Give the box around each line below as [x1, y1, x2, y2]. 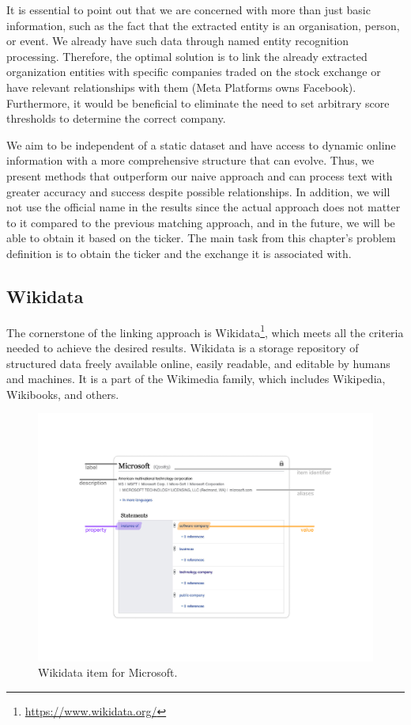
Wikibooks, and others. [6, 385, 119, 402]
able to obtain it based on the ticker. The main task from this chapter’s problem [6, 230, 396, 246]
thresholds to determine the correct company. [6, 110, 226, 127]
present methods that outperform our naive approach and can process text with [6, 167, 393, 184]
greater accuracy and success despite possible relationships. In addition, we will [6, 183, 390, 199]
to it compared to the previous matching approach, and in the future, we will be [6, 214, 395, 230]
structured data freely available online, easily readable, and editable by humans [6, 355, 390, 371]
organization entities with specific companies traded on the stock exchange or [6, 63, 381, 80]
